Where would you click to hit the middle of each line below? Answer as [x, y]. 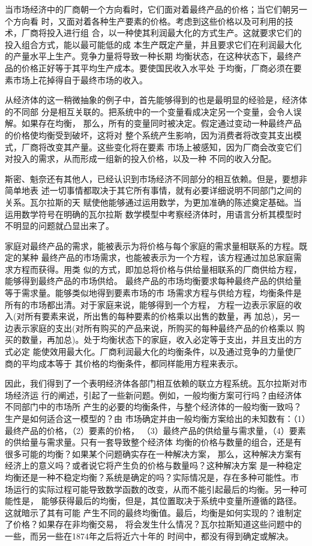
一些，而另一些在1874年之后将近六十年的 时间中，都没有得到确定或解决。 [149, 536]
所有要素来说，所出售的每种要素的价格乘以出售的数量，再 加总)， [154, 316]
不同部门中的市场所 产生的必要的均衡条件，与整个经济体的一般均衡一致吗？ [153, 407]
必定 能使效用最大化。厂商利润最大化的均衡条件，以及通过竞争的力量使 [153, 352]
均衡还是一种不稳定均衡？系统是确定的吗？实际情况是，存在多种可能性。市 [152, 477]
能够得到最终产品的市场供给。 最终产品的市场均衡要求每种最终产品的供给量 [153, 281]
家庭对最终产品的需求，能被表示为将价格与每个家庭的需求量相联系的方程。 [152, 245]
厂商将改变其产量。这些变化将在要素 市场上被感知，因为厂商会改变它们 [161, 147]
